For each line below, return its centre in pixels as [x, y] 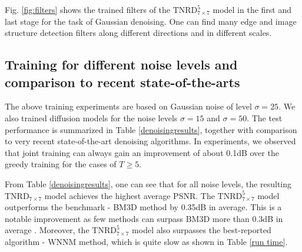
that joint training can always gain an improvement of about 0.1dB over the [142, 152]
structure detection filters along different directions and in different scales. [138, 33]
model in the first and [252, 9]
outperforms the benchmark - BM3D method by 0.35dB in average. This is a [143, 207]
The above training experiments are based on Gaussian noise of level [128, 106]
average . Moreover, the [47, 230]
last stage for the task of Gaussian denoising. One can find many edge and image [151, 21]
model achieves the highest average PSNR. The [130, 195]
